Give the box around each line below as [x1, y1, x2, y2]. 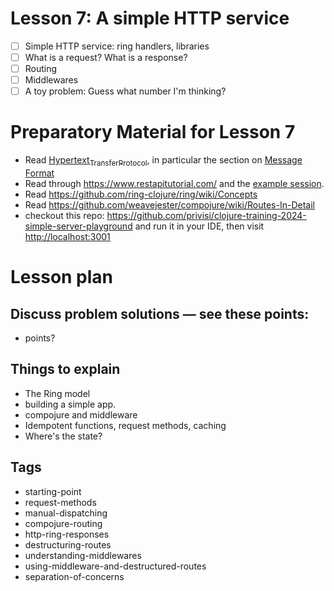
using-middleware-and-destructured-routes [24, 560, 207, 572]
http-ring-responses [24, 528, 110, 540]
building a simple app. [24, 398, 117, 410]
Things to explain [10, 361, 121, 378]
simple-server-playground [24, 220, 133, 232]
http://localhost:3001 [24, 230, 111, 242]
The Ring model [24, 387, 91, 399]
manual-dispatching [24, 507, 108, 519]
